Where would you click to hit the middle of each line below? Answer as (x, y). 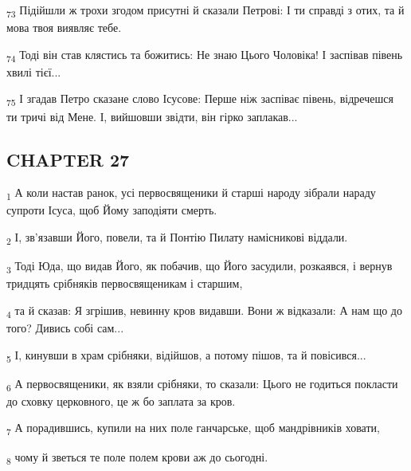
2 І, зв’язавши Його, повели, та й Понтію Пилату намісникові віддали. (177, 238)
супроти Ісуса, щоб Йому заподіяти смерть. (112, 210)
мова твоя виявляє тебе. (64, 27)
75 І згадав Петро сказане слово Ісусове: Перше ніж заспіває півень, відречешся (200, 100)
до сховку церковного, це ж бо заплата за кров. (121, 400)
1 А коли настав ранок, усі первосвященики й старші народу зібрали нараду (191, 194)
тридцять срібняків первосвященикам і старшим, (125, 283)
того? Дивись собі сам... (65, 328)
